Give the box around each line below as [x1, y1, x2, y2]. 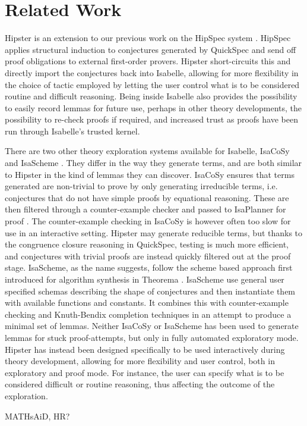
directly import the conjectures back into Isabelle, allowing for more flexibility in [5, 66, 299, 79]
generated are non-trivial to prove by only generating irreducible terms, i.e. [5, 180, 278, 192]
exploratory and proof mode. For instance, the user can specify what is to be [5, 366, 284, 378]
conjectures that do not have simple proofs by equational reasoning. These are [5, 191, 289, 203]
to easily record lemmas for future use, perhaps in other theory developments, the [5, 101, 302, 114]
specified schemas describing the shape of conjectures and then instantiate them [5, 284, 296, 297]
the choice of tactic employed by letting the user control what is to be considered [5, 78, 300, 90]
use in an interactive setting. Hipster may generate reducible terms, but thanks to [5, 226, 303, 239]
